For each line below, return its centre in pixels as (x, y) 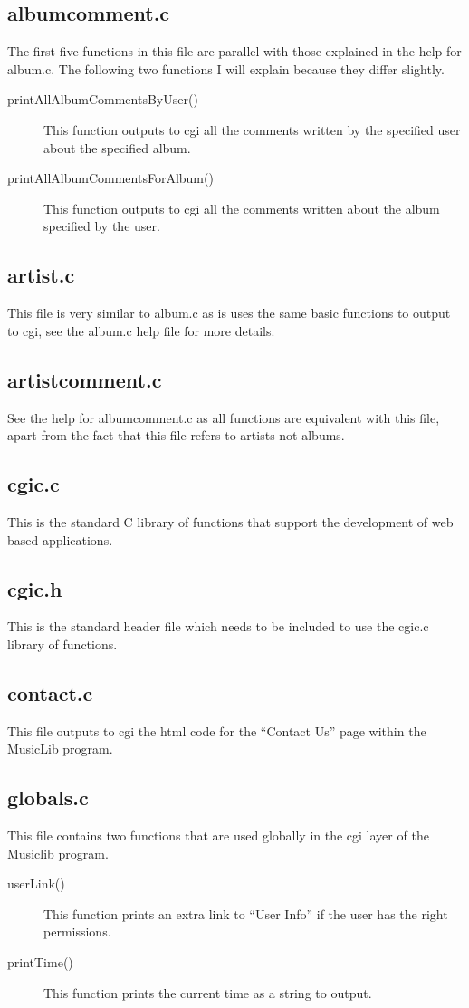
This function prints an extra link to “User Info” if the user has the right (246, 913)
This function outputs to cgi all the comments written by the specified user (252, 129)
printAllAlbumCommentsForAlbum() (110, 178)
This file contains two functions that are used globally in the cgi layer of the (218, 835)
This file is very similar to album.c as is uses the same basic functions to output (229, 313)
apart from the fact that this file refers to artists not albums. (176, 435)
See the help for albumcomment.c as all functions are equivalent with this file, (224, 417)
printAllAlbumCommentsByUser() (103, 99)
